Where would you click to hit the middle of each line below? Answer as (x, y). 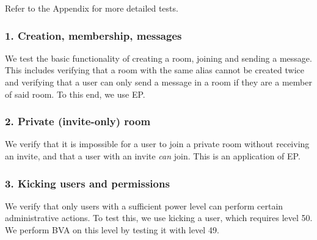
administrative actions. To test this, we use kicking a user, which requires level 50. (159, 218)
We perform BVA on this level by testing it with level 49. (112, 230)
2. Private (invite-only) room (78, 121)
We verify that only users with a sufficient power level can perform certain (144, 205)
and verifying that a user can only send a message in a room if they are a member (158, 82)
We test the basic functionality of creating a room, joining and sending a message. (158, 58)
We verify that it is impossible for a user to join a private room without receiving (157, 144)
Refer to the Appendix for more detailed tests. (92, 8)
